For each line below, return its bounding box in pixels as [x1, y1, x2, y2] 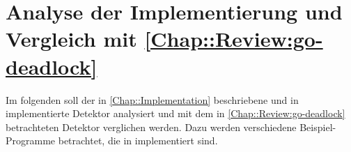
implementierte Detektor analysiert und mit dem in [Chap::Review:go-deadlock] [6, 106, 345, 121]
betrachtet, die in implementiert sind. [58, 133, 218, 148]
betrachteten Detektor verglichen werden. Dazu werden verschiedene [6, 119, 297, 134]
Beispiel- [299, 119, 336, 134]
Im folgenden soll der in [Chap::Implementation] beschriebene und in [6, 92, 299, 107]
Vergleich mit [6, 24, 137, 53]
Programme [6, 133, 56, 148]
